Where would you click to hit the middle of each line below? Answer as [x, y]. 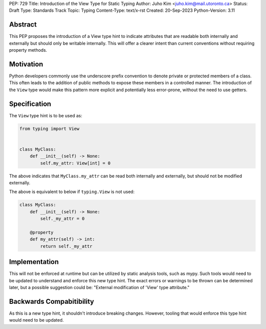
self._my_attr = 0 [62, 219]
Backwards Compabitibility [52, 301]
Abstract [23, 25]
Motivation [26, 64]
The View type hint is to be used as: [46, 115]
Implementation [34, 262]
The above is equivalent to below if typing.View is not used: [72, 192]
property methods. [28, 50]
